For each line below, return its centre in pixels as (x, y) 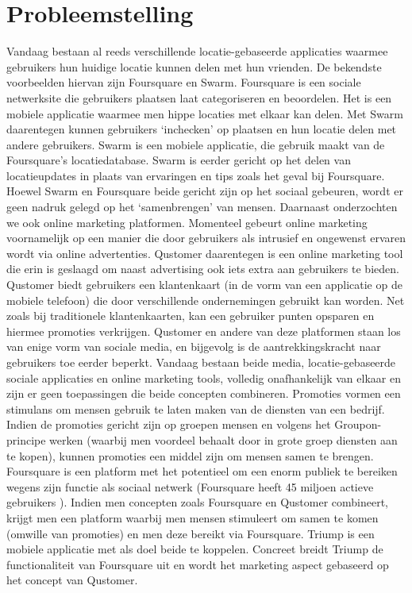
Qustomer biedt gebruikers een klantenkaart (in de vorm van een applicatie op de (204, 285)
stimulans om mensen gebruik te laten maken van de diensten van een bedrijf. (196, 408)
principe (26, 439)
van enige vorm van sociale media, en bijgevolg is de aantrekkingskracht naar (194, 347)
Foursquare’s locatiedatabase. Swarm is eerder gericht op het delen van (179, 160)
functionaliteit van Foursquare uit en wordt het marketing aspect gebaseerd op (198, 564)
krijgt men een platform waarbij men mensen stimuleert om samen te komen (193, 517)
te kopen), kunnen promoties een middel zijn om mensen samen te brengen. (190, 455)
